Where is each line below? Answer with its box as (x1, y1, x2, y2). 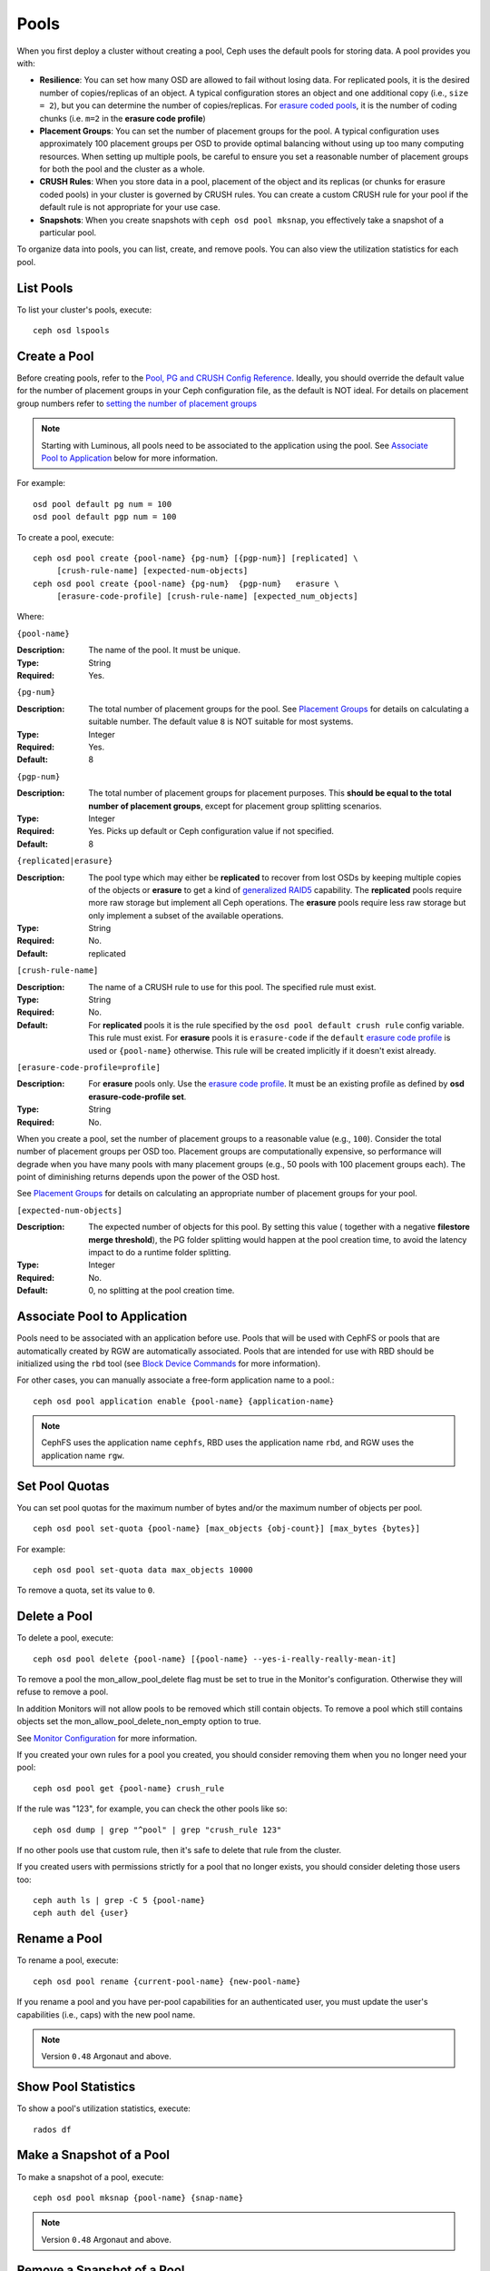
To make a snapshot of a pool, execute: (16, 2171, 164, 2182)
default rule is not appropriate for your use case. (39, 202, 221, 213)
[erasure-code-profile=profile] (16, 1062, 161, 1072)
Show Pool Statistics (16, 2079, 136, 2095)
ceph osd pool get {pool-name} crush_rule (33, 1783, 225, 1793)
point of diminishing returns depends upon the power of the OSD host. (16, 1172, 280, 1183)
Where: (16, 611, 44, 622)
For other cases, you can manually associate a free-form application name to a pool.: (16, 1374, 335, 1385)
